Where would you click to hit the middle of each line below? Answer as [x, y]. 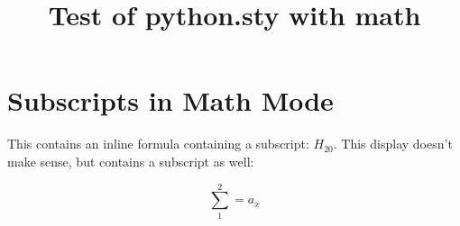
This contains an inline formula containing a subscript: [158, 144]
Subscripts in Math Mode [170, 100]
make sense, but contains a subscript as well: [131, 161]
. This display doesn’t [393, 144]
